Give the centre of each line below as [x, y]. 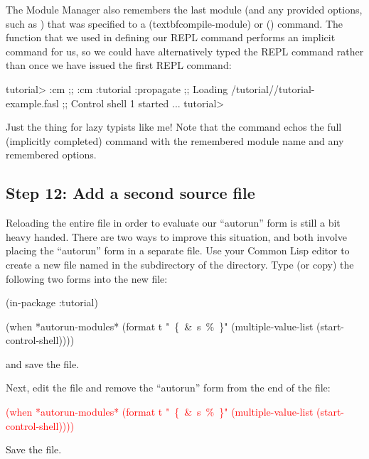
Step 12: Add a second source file [130, 193]
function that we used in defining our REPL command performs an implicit [171, 37]
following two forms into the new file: [87, 278]
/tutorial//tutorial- [273, 88]
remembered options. [51, 155]
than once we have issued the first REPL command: [119, 65]
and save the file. [43, 363]
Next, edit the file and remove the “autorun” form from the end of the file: [168, 388]
